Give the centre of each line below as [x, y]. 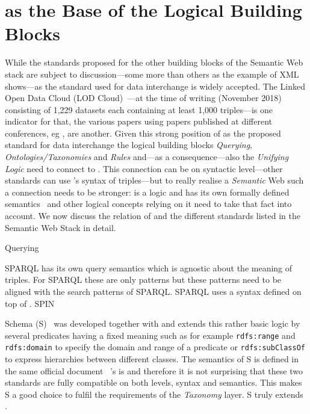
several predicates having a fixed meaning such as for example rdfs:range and [150, 335]
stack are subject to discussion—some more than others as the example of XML [152, 74]
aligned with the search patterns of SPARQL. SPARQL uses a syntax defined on [153, 291]
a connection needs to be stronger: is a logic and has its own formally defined [147, 192]
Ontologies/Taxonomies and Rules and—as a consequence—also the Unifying [147, 157]
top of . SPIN [30, 303]
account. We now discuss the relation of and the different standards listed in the [153, 216]
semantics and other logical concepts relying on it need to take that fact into [148, 204]
